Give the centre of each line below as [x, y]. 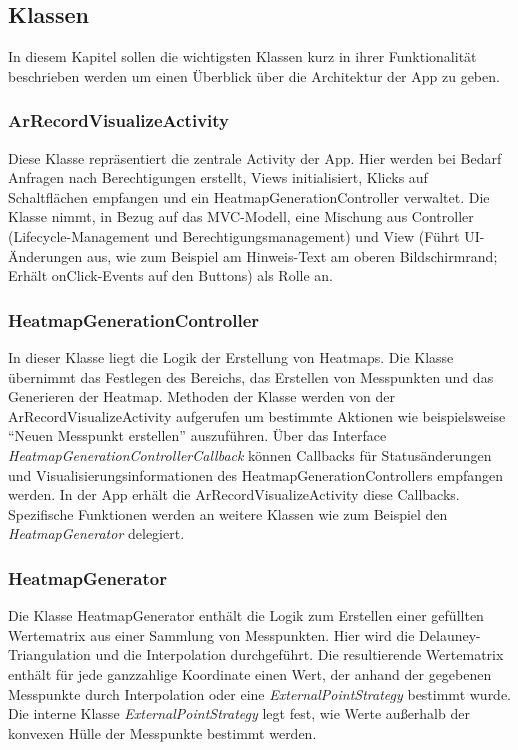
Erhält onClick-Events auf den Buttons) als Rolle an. [171, 275]
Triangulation [49, 654]
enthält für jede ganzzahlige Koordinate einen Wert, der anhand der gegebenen [250, 673]
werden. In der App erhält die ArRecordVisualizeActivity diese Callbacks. [234, 494]
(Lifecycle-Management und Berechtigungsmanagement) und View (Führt [234, 235]
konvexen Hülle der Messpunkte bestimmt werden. [162, 732]
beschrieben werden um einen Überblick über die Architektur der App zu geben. [254, 75]
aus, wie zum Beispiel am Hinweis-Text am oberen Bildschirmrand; [292, 255]
